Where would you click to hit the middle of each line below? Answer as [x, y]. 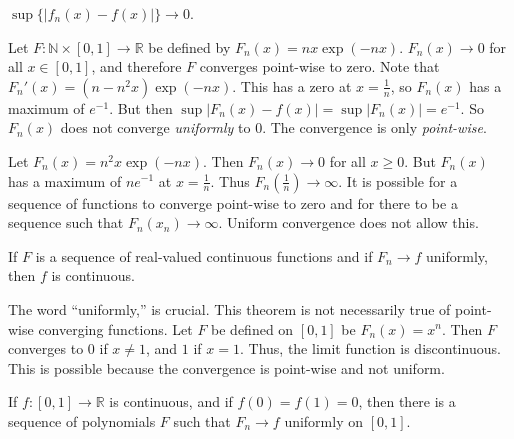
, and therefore [136, 66]
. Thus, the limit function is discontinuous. [370, 348]
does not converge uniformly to [155, 127]
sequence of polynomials [82, 420]
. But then [141, 107]
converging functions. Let [115, 328]
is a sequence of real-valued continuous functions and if [204, 255]
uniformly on [324, 420]
